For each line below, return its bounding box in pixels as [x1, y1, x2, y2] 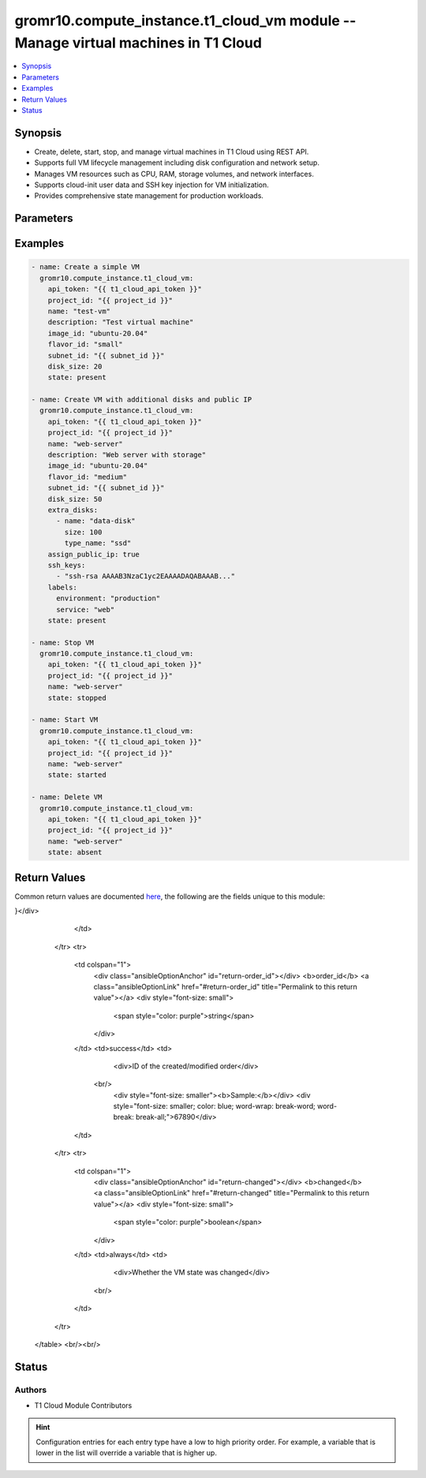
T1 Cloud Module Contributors [34, 1401, 133, 1410]
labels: [47, 582, 78, 592]
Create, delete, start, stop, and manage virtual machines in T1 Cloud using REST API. [34, 147, 309, 156]
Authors [14, 1384, 47, 1395]
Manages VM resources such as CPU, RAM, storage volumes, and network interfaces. [34, 169, 315, 178]
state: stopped [47, 693, 106, 702]
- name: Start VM [31, 715, 99, 724]
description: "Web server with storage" [47, 451, 207, 459]
